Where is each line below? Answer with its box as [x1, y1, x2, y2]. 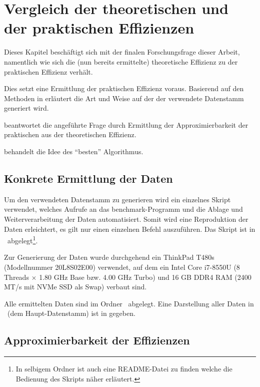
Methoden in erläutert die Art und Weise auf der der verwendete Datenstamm [4, 93, 244, 103]
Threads [4, 271, 29, 282]
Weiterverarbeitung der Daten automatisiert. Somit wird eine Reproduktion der [4, 214, 248, 224]
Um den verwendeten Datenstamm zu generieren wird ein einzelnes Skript [4, 194, 231, 204]
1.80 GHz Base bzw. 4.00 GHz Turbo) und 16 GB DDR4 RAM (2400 [39, 271, 251, 282]
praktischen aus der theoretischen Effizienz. [4, 129, 136, 140]
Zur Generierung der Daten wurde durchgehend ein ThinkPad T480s [4, 252, 214, 262]
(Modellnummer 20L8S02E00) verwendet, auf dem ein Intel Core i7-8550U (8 [4, 262, 240, 272]
